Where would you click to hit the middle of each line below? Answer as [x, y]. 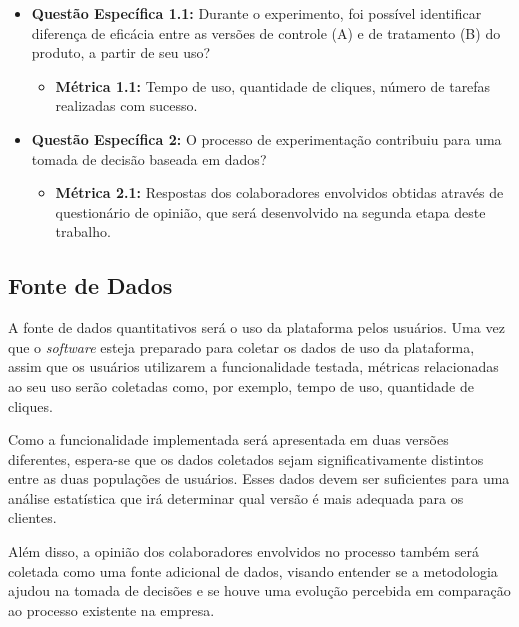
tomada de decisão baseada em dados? [149, 158]
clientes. [32, 517]
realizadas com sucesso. [126, 105]
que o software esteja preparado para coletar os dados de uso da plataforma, [241, 346]
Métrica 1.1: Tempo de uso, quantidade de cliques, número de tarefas [273, 85]
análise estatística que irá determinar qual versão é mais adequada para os [236, 497]
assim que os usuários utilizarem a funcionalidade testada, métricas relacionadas [253, 366]
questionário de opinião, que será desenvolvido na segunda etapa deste [270, 211]
